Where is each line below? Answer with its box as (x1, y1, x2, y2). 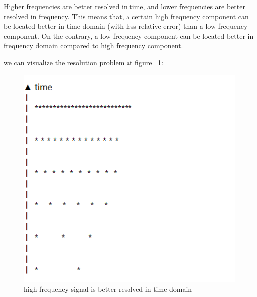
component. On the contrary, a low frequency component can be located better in (4, 30, 254, 41)
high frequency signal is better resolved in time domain (24, 283, 192, 294)
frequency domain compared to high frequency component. (4, 40, 183, 51)
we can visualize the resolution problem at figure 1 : (4, 57, 163, 67)
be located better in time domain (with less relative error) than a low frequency (4, 21, 248, 31)
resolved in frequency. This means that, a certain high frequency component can (4, 11, 249, 21)
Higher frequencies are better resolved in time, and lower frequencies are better (4, 1, 245, 11)
